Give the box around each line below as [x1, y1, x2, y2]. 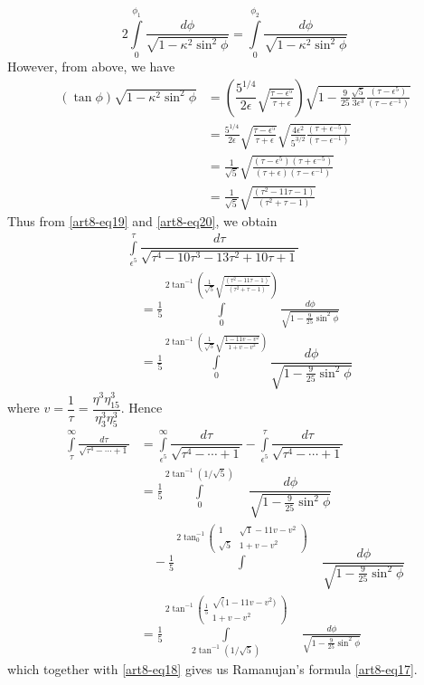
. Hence [120, 398, 163, 417]
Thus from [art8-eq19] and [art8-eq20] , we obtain [7, 212, 278, 231]
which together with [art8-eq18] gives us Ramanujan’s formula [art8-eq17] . [7, 660, 418, 679]
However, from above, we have [7, 57, 175, 76]
